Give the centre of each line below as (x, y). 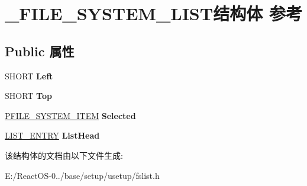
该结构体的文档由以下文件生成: (64, 155)
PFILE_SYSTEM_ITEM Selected (70, 115)
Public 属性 (40, 51)
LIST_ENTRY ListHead (52, 135)
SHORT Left (29, 76)
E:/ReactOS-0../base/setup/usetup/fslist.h (82, 175)
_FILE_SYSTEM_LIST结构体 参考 (153, 13)
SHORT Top (28, 96)
